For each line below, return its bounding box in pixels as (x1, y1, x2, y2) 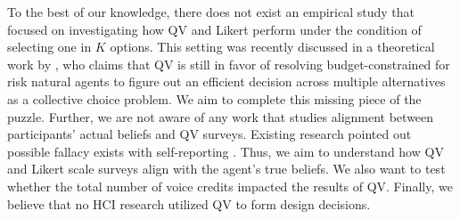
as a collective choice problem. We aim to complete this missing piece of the (7, 89, 422, 108)
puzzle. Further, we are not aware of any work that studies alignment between (7, 107, 434, 126)
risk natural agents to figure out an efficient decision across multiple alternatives (7, 72, 446, 91)
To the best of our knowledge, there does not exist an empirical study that (7, 3, 415, 20)
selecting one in (7, 37, 92, 56)
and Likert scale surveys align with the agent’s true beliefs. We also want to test (7, 159, 446, 178)
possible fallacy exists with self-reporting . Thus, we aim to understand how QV (7, 142, 444, 160)
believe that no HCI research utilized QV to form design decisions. (7, 194, 371, 213)
